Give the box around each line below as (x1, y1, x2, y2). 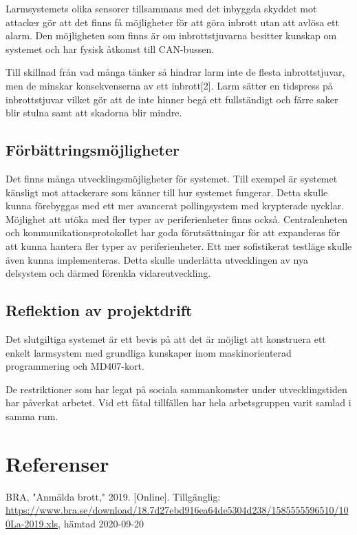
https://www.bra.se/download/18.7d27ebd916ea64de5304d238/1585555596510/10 (6, 503, 349, 517)
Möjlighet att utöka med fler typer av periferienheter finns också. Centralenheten (6, 211, 348, 226)
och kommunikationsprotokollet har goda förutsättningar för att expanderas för (6, 225, 340, 240)
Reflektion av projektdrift (6, 300, 193, 321)
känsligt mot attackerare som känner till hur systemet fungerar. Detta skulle (6, 185, 328, 199)
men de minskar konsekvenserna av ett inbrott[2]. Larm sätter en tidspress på (6, 78, 333, 92)
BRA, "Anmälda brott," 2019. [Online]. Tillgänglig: (6, 489, 221, 503)
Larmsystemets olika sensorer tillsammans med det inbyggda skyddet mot (6, 1, 317, 15)
